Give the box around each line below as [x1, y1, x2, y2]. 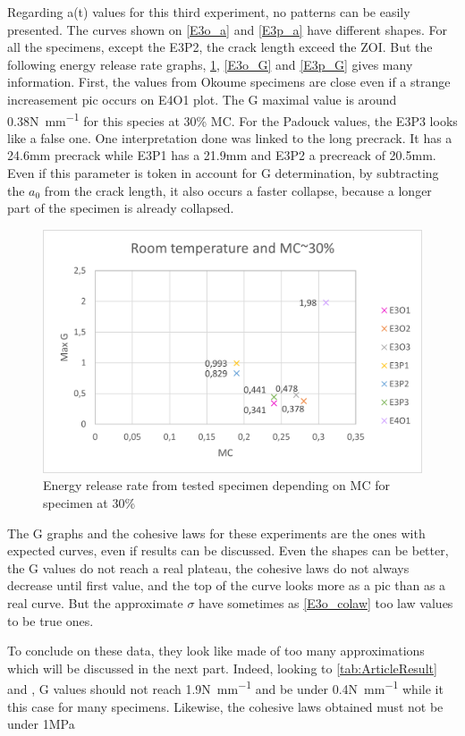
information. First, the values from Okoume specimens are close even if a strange [7, 72, 451, 91]
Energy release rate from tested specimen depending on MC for [43, 476, 390, 495]
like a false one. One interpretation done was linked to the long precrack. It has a [7, 128, 452, 147]
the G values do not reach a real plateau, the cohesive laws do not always [7, 558, 410, 577]
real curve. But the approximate [7, 593, 183, 612]
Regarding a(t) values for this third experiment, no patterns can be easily [7, 3, 410, 21]
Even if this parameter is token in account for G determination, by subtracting [7, 164, 439, 182]
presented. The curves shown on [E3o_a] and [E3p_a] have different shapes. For [7, 20, 447, 38]
